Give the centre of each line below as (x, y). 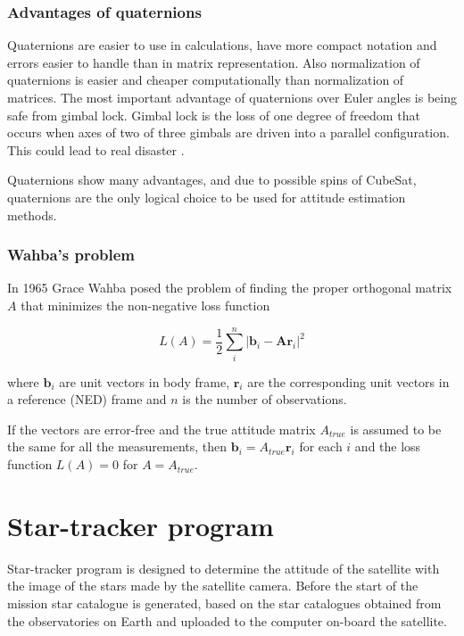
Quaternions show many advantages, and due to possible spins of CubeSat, (212, 180)
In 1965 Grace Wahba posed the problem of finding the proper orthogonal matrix (230, 288)
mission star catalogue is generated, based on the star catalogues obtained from (224, 603)
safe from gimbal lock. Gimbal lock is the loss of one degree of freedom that (214, 115)
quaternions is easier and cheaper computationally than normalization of (206, 80)
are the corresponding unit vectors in (348, 381)
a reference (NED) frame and (87, 399)
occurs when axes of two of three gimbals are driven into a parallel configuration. (228, 132)
